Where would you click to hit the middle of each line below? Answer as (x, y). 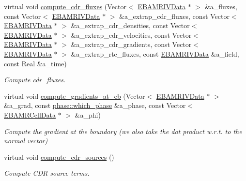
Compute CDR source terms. (47, 173)
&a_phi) (88, 114)
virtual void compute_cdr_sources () (59, 157)
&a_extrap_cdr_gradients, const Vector (131, 44)
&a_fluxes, (221, 6)
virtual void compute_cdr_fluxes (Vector (65, 6)
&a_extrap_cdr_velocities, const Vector (131, 35)
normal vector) (26, 141)
